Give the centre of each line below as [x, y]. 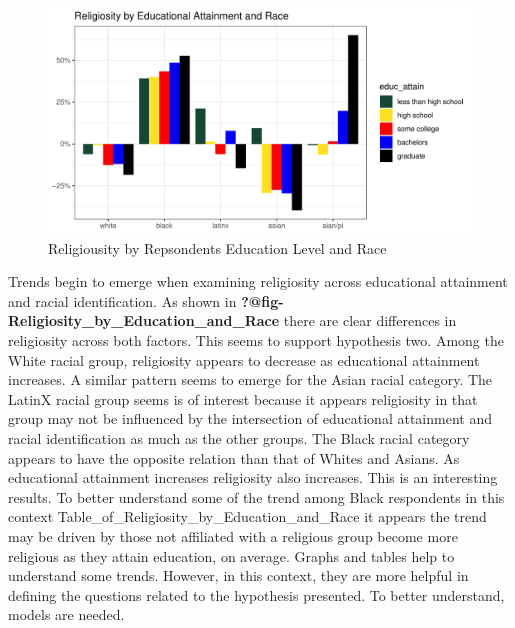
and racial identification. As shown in [122, 300]
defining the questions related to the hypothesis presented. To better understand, [256, 594]
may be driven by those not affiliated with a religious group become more [233, 535]
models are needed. [66, 614]
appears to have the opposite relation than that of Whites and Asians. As [234, 457]
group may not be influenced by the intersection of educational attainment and [250, 418]
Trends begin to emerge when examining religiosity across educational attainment [258, 281]
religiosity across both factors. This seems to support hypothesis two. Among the [256, 340]
